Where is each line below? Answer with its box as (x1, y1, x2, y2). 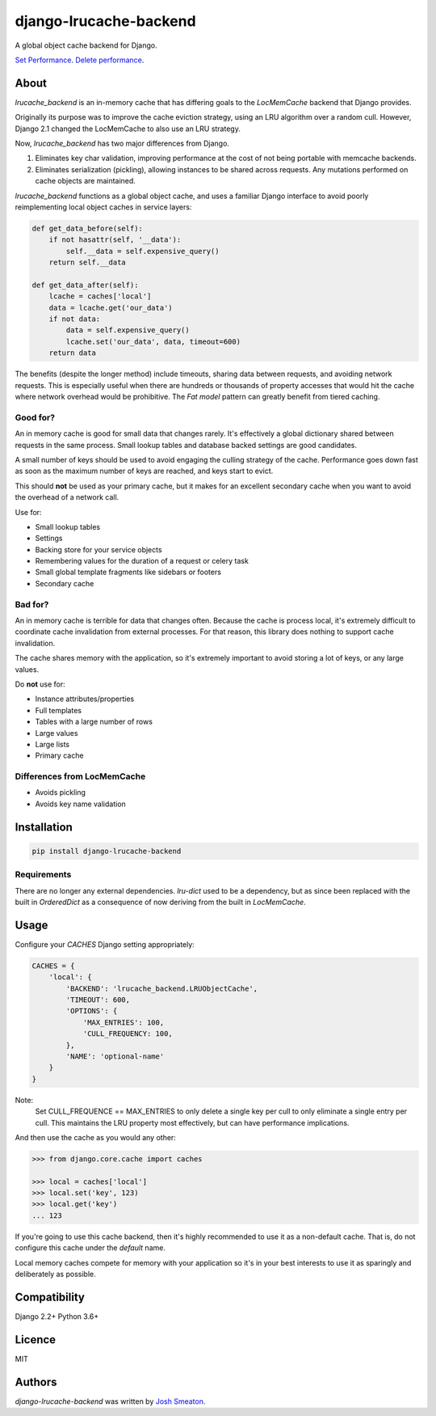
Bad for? (15, 598, 49, 610)
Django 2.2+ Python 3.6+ (15, 1311, 99, 1321)
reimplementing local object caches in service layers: (15, 202, 192, 212)
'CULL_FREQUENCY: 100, (82, 1029, 173, 1038)
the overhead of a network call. (15, 492, 119, 502)
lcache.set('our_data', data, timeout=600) (65, 336, 241, 346)
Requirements (15, 869, 72, 881)
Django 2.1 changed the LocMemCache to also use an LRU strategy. (15, 124, 241, 133)
